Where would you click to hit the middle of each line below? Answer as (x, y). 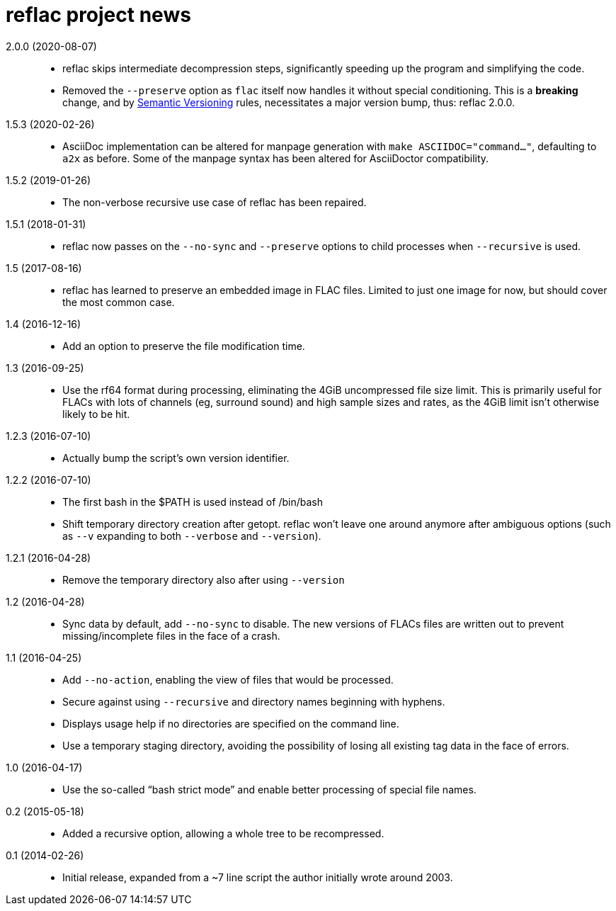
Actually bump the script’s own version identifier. (176, 458)
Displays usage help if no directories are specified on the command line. (231, 723)
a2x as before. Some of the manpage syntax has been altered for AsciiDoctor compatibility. (276, 158)
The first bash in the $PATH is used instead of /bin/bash (193, 502)
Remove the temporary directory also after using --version (204, 579)
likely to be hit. (96, 414)
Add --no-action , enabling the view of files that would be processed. (228, 679)
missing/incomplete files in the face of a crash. (171, 635)
